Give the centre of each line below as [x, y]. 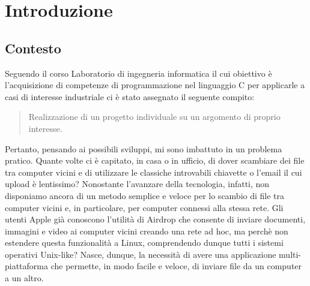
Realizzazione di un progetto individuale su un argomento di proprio [154, 117]
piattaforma [27, 266]
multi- [290, 254]
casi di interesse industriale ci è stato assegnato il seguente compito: [130, 96]
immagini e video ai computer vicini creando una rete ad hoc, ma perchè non [147, 231]
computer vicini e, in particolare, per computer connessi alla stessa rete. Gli [144, 207]
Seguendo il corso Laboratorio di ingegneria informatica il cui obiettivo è [138, 73]
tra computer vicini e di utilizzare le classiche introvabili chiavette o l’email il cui [153, 172]
